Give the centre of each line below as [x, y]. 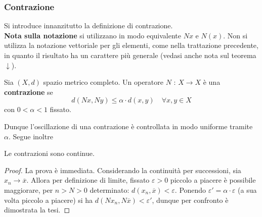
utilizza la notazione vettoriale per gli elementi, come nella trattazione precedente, [131, 45]
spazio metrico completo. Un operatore [103, 82]
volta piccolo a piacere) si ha [49, 200]
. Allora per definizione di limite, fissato [88, 180]
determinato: [110, 189]
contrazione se [29, 92]
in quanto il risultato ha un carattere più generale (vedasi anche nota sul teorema [130, 55]
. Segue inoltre [31, 136]
